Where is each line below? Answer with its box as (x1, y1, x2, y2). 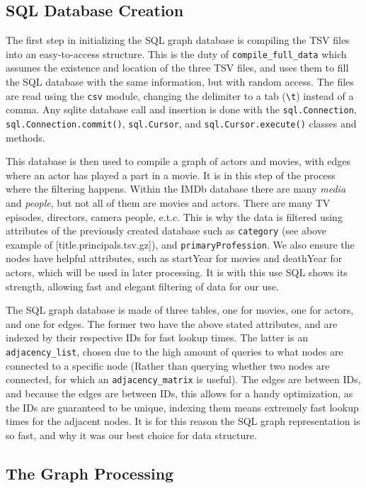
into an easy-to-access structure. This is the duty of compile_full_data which (6, 46, 347, 61)
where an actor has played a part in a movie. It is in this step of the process (6, 167, 336, 182)
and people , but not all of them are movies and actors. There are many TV (6, 195, 331, 210)
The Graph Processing (6, 462, 174, 484)
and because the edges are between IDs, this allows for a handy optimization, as (6, 385, 353, 400)
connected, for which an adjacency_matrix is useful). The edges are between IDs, (6, 372, 361, 387)
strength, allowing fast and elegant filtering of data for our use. (6, 278, 279, 293)
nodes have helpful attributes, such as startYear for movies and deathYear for (6, 251, 343, 266)
